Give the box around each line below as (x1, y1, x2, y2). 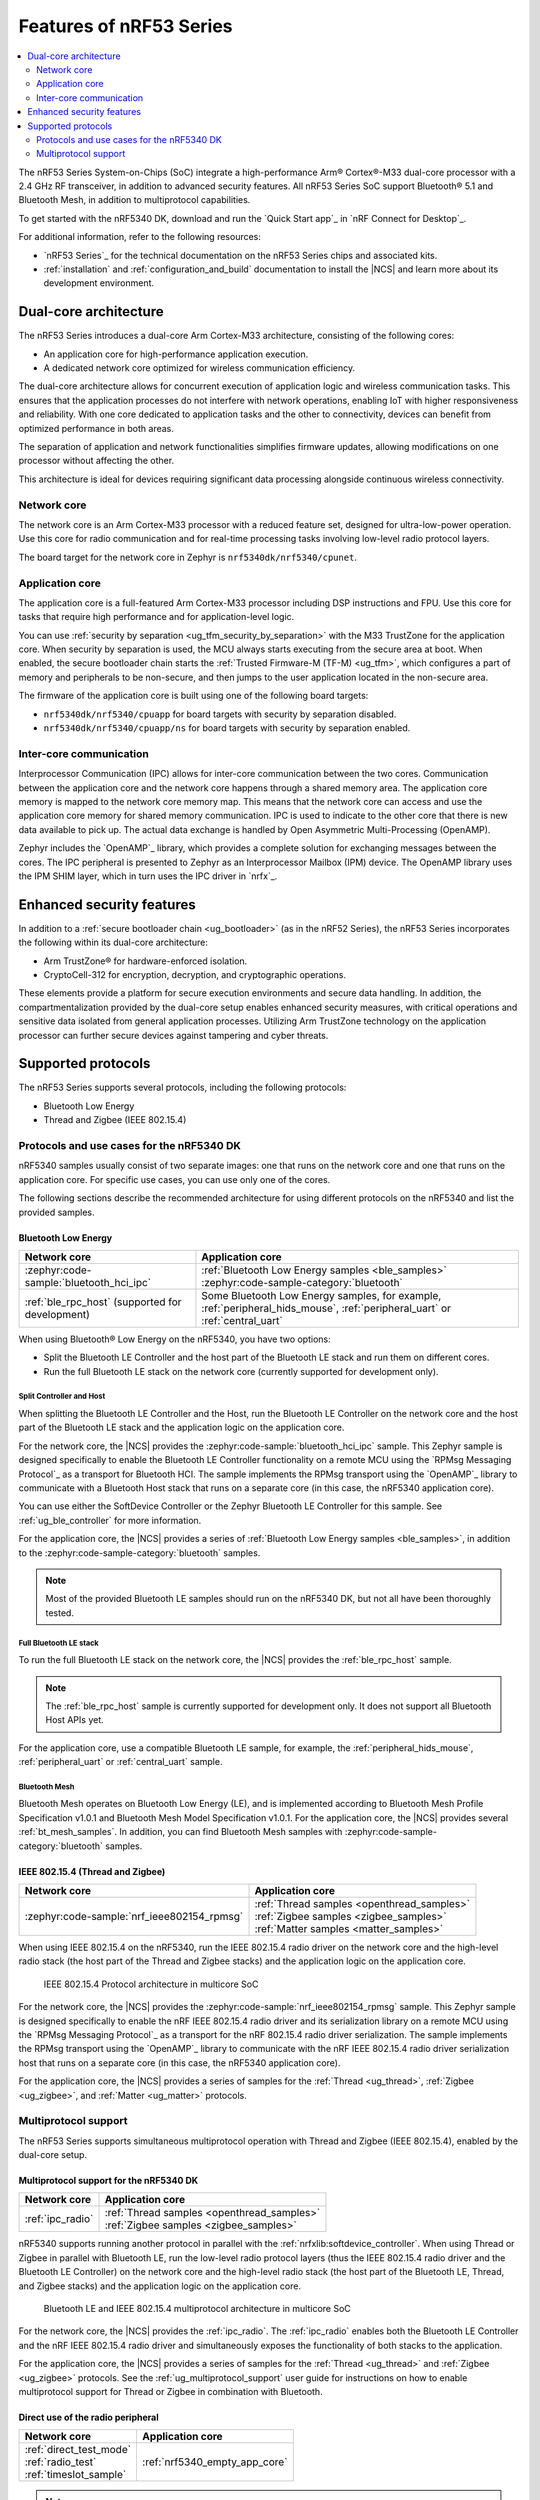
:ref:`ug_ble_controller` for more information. (18, 1514, 202, 1526)
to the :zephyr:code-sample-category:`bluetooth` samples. (18, 1546, 261, 1559)
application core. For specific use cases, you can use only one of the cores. (18, 1173, 331, 1185)
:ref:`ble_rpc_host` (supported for (24, 1295, 182, 1309)
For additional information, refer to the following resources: (18, 231, 262, 243)
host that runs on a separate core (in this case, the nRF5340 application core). (18, 2056, 341, 2069)
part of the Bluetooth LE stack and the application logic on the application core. (18, 1421, 345, 1434)
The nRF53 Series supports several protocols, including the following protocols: (18, 1081, 347, 1094)
